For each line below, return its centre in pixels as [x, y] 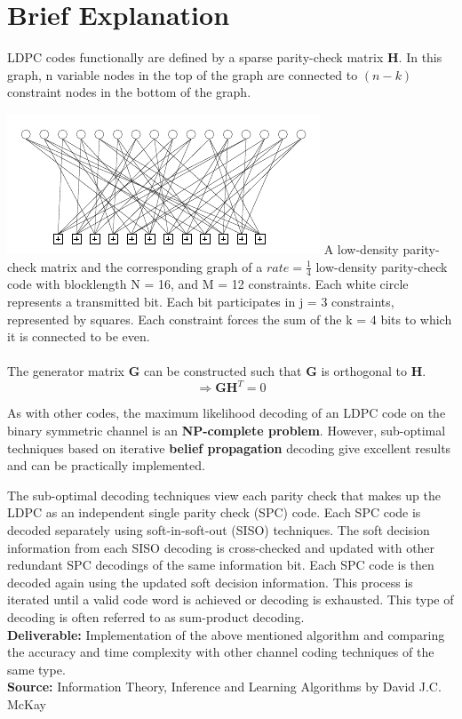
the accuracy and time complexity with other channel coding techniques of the [221, 652]
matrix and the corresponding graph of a [151, 266]
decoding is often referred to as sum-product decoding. [156, 616]
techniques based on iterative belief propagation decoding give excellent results [229, 447]
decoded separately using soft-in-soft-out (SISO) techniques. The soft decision [219, 529]
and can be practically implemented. [106, 465]
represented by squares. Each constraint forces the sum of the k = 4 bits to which [230, 319]
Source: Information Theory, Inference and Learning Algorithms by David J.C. [224, 687]
